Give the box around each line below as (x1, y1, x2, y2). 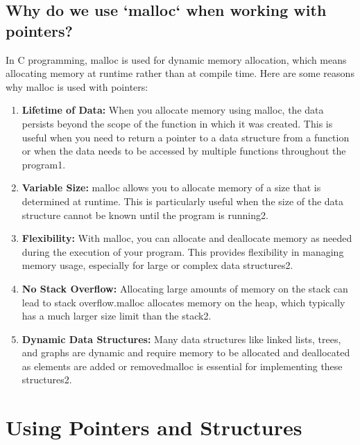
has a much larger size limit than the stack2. (22, 308, 212, 323)
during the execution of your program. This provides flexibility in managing (22, 244, 344, 259)
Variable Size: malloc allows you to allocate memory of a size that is (22, 180, 321, 195)
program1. (22, 157, 66, 171)
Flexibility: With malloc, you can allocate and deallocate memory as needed (22, 231, 352, 245)
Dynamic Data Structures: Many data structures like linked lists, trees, (22, 331, 341, 346)
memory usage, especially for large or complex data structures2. (22, 258, 293, 272)
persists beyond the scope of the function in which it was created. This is (22, 116, 333, 130)
